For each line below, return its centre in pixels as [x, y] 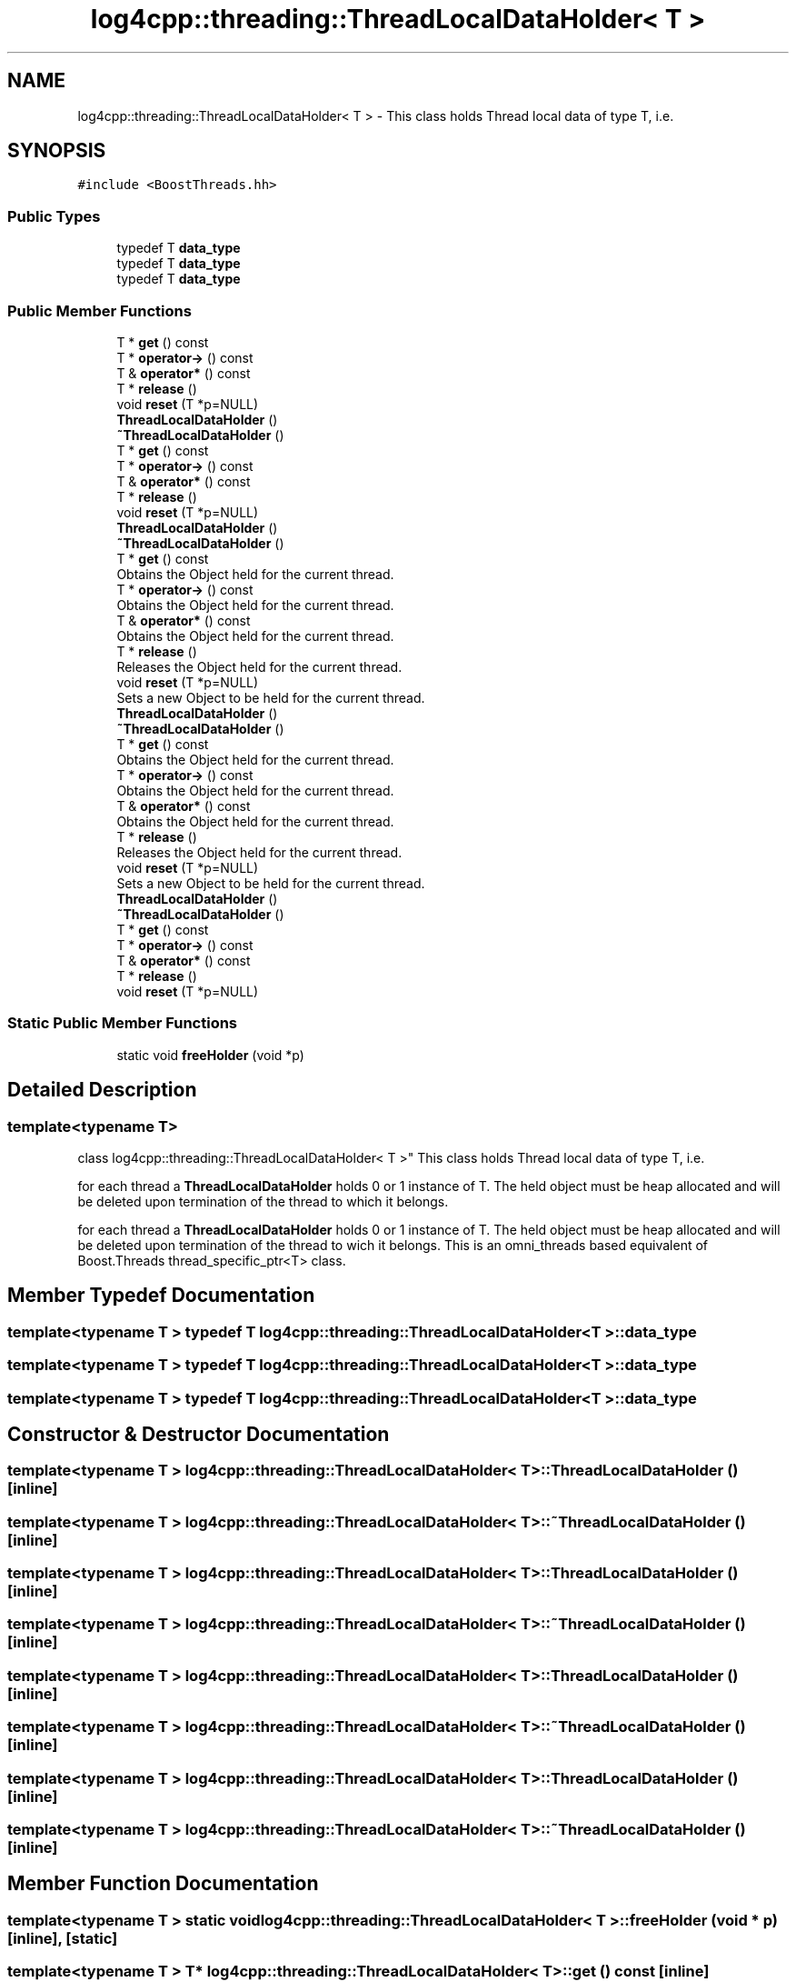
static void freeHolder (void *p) [210, 1055]
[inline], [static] [63, 1938]
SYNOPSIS [57, 151]
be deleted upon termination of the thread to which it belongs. [263, 1201]
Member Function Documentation [163, 1884]
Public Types [54, 216]
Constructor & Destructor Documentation [199, 1434]
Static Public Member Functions [123, 1023]
